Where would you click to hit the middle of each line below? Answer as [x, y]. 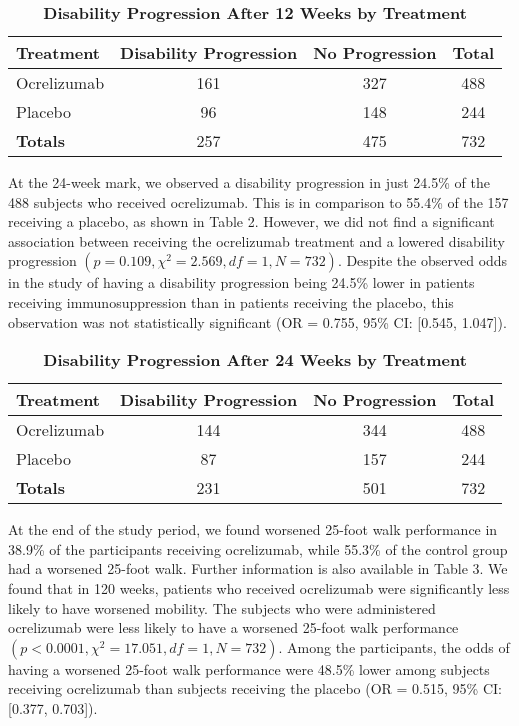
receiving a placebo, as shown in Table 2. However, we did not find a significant [251, 221]
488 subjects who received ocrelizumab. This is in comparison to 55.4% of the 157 [258, 201]
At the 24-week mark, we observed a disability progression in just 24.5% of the [249, 182]
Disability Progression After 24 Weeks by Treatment [255, 360]
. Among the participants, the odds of [394, 646]
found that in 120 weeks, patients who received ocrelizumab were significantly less [259, 587]
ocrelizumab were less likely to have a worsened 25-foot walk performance [233, 627]
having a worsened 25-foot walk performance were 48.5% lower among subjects [249, 668]
